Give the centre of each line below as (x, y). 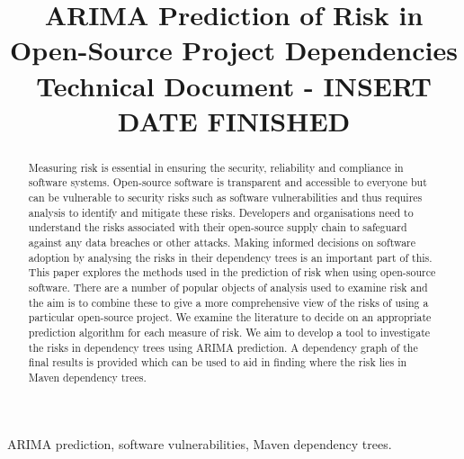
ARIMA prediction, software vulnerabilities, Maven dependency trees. (200, 443)
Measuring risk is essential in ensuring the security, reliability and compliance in (216, 167)
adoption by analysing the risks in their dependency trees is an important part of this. (230, 257)
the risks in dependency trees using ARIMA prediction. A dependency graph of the (223, 347)
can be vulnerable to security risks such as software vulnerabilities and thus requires (225, 198)
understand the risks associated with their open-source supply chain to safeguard (218, 227)
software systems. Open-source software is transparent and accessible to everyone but (228, 182)
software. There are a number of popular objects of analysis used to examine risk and (228, 287)
